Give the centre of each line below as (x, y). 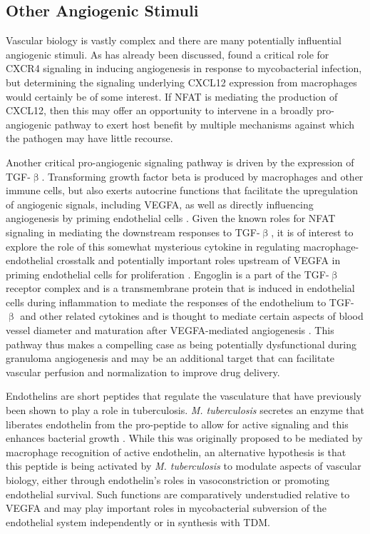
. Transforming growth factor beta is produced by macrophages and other (202, 176)
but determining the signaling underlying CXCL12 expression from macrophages (181, 82)
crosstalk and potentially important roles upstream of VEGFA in (199, 260)
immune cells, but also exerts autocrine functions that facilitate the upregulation (182, 190)
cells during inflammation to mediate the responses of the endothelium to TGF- (180, 302)
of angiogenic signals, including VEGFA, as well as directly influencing (160, 204)
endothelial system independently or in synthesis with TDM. (138, 522)
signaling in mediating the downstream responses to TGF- (133, 232)
